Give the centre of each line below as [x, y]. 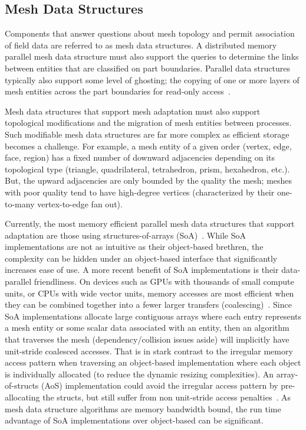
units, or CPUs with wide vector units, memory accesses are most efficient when [149, 293]
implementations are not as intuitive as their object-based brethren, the [134, 247]
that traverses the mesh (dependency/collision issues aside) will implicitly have [147, 339]
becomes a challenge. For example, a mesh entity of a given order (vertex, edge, [148, 146]
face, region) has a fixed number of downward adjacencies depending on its [140, 157]
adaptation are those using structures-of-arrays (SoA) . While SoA [125, 235]
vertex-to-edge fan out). [80, 203]
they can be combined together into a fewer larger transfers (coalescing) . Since [148, 304]
